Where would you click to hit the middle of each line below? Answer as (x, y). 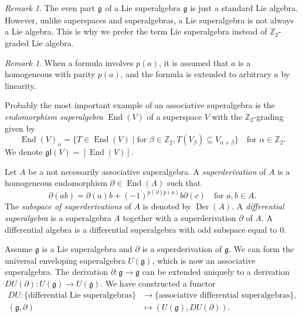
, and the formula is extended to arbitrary (196, 74)
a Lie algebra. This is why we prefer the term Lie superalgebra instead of (136, 31)
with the (227, 116)
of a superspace (174, 116)
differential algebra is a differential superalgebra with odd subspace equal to (141, 229)
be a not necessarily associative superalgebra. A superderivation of (147, 171)
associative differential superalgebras (225, 295)
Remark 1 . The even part (50, 8)
